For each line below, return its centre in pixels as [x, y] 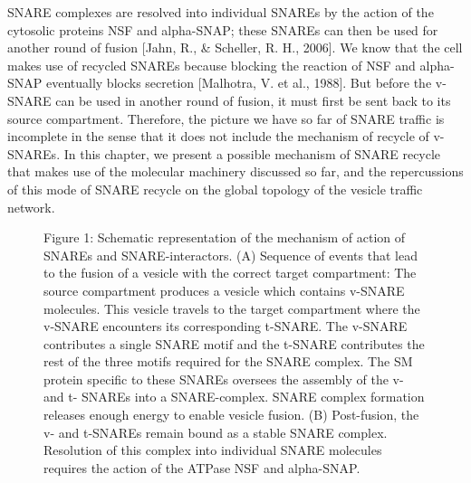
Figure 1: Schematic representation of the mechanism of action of [225, 237]
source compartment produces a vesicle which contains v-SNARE [224, 290]
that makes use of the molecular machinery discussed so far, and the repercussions [235, 171]
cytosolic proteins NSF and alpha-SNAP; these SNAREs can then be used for [223, 29]
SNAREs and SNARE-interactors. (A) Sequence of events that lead [231, 255]
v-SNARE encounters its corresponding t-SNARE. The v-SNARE [226, 326]
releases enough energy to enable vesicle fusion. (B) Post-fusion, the [231, 415]
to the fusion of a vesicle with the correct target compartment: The [230, 273]
